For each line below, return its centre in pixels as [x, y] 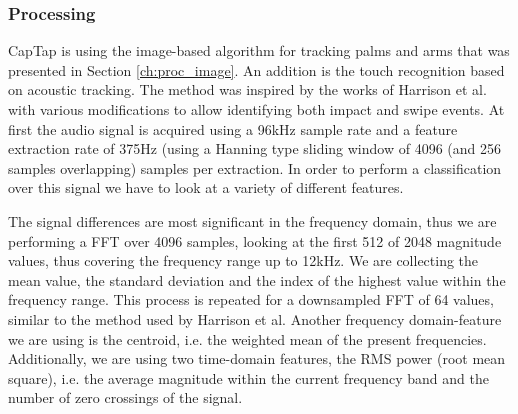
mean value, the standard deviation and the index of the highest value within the [257, 279]
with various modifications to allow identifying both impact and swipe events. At [256, 109]
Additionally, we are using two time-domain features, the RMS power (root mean [257, 358]
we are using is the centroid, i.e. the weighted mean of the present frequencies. [247, 338]
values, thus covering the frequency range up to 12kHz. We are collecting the [243, 260]
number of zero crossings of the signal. [125, 397]
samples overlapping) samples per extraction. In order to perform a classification [255, 167]
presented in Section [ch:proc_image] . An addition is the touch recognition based [256, 69]
